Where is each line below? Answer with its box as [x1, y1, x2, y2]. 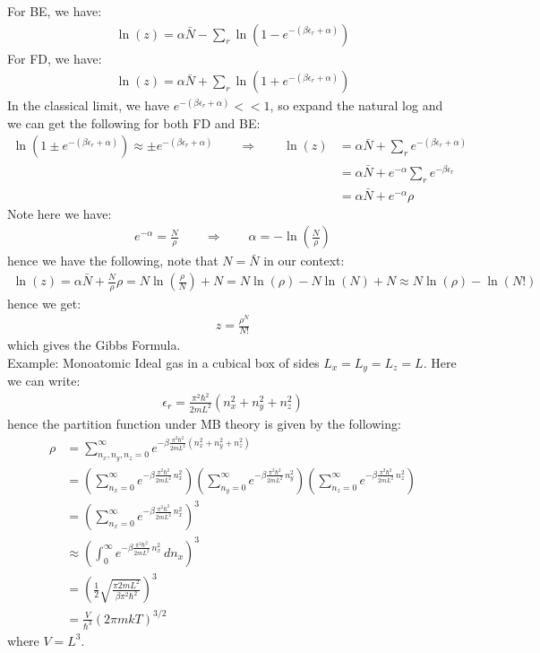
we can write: [7, 371, 81, 390]
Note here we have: [7, 204, 112, 222]
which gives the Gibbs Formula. [7, 335, 181, 354]
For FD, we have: [7, 48, 102, 67]
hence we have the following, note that [7, 251, 219, 270]
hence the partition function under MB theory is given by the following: [7, 414, 401, 432]
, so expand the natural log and [270, 96, 443, 115]
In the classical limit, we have [7, 96, 169, 115]
